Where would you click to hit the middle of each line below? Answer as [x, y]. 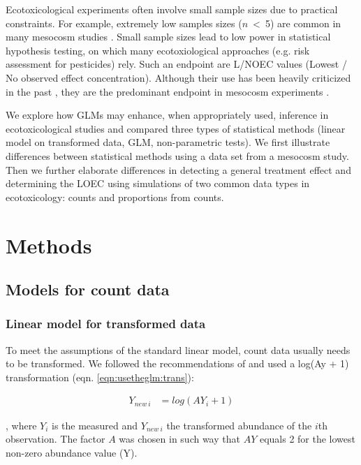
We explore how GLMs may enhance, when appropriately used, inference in [167, 115]
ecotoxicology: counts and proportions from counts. [115, 197]
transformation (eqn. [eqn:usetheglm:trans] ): [100, 377]
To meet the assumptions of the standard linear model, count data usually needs [178, 349]
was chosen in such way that [179, 439]
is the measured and [95, 425]
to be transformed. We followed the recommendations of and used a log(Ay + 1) [177, 363]
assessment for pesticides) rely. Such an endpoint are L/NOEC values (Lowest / [176, 64]
